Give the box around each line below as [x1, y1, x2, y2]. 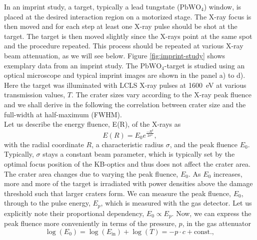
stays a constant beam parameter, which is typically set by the [42, 149, 235, 159]
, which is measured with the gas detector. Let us [100, 198, 252, 208]
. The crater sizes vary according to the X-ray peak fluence [71, 89, 251, 100]
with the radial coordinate [4, 139, 84, 149]
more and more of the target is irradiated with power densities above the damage [4, 178, 253, 189]
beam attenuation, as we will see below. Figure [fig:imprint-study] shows [4, 50, 225, 60]
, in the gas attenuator [182, 218, 251, 229]
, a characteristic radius [91, 139, 164, 149]
